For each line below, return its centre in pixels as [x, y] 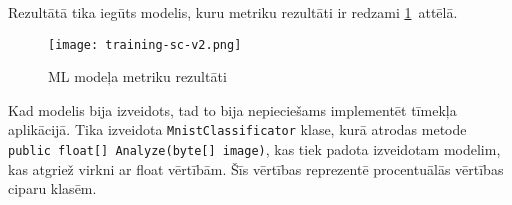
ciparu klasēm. [52, 188]
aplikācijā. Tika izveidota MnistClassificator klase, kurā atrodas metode [237, 129]
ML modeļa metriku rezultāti [137, 76]
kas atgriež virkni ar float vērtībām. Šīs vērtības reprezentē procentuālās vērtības [256, 168]
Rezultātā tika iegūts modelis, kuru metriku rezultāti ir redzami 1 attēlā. [233, 12]
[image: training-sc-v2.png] [145, 44]
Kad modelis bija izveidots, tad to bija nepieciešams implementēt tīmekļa [232, 109]
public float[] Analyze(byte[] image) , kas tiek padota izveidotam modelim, [254, 149]
